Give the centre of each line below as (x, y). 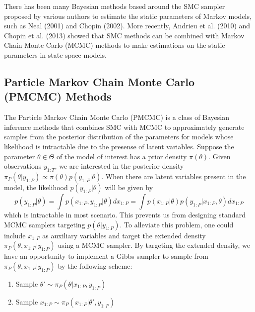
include (15, 235)
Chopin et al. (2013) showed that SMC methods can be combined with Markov (124, 35)
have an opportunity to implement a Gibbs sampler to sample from (106, 256)
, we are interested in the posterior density (119, 166)
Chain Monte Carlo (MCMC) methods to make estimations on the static (115, 45)
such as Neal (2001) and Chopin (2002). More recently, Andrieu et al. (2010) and (127, 26)
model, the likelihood (36, 187)
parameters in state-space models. (55, 54)
